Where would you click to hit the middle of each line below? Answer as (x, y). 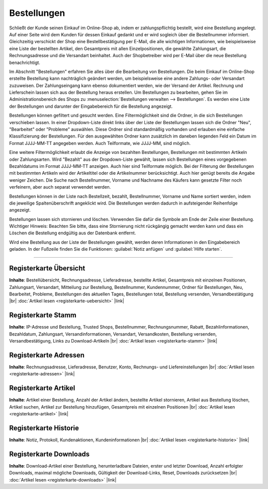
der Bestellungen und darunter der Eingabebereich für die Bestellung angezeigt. (91, 106)
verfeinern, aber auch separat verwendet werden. (60, 187)
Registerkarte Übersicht (47, 268)
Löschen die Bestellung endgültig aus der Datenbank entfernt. (73, 233)
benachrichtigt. (25, 63)
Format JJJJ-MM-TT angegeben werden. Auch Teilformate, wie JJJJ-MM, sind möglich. (100, 143)
